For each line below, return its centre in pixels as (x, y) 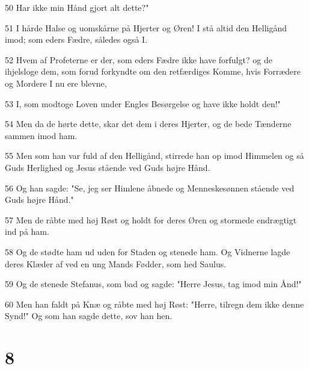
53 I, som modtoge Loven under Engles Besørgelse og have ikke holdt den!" (143, 103)
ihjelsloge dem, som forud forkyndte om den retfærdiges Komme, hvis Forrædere (153, 71)
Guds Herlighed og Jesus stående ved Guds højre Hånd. (108, 167)
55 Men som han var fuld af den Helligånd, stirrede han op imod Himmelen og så (154, 156)
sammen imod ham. (41, 135)
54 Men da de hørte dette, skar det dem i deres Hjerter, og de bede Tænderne (148, 124)
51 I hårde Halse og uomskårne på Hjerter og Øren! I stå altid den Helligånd (146, 27)
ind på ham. (27, 231)
